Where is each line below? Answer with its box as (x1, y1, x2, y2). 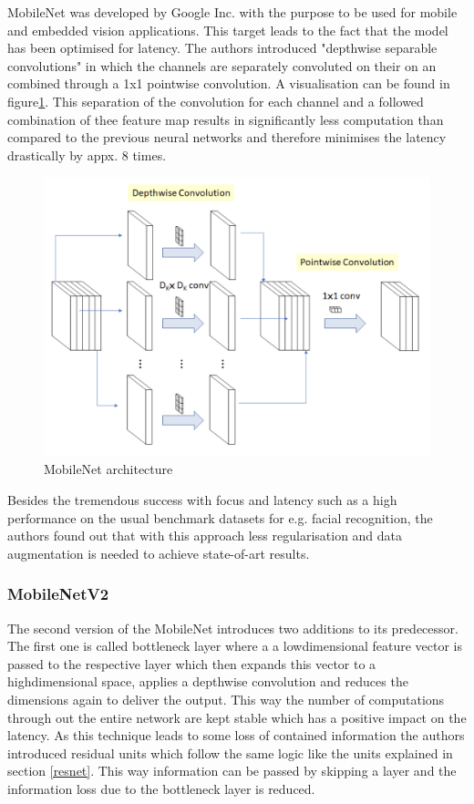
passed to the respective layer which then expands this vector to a (7, 654, 376, 673)
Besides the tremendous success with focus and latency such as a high (7, 490, 397, 509)
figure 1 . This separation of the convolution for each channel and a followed (7, 91, 424, 110)
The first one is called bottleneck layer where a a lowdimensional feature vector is (7, 636, 462, 655)
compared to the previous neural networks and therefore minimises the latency (7, 128, 447, 147)
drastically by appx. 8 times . (7, 145, 167, 164)
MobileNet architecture (44, 459, 173, 479)
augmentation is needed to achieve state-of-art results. (7, 543, 310, 562)
